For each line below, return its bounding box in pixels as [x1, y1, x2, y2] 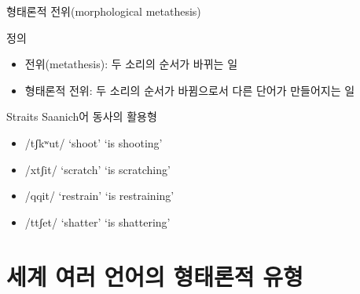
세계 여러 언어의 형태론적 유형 [6, 260, 303, 292]
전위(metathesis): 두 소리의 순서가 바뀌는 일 [24, 56, 238, 72]
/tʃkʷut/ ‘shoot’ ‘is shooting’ [24, 134, 163, 151]
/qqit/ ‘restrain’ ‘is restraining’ [24, 187, 174, 204]
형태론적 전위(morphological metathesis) [6, 3, 201, 19]
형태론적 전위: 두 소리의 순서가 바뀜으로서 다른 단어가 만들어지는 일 [24, 82, 355, 98]
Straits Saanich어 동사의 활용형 [6, 108, 157, 125]
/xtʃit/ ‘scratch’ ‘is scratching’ [24, 161, 171, 177]
